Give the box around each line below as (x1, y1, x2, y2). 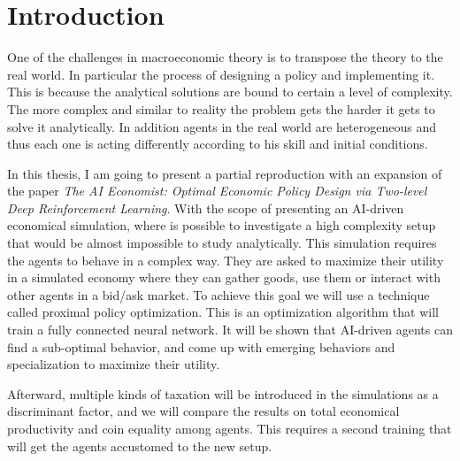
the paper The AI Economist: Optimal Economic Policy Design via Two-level (7, 181, 427, 200)
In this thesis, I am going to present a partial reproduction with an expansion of (7, 164, 442, 182)
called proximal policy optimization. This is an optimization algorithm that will (7, 303, 439, 321)
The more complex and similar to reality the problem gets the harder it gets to (7, 99, 435, 118)
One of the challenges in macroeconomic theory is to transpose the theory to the (7, 48, 443, 66)
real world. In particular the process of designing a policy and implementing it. (7, 65, 435, 83)
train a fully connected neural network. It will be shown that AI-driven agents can (7, 320, 453, 339)
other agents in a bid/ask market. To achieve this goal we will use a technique (7, 285, 430, 303)
